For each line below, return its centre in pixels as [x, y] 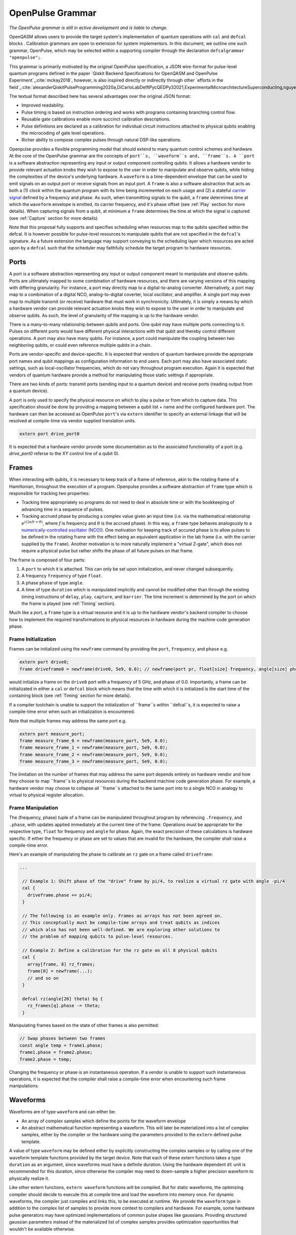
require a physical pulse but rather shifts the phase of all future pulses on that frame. [108, 551]
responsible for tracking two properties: [49, 494]
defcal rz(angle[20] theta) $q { [63, 999]
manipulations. [24, 1086]
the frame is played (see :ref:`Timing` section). [69, 603]
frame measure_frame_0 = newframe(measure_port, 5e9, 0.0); [94, 741]
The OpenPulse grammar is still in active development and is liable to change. [88, 28]
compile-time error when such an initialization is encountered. [72, 712]
